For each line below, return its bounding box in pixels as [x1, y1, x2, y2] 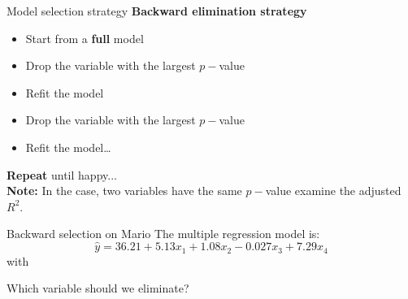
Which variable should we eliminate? [7, 279, 189, 297]
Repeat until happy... [7, 166, 117, 183]
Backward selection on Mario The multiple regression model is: [7, 225, 320, 242]
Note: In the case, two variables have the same [7, 182, 242, 199]
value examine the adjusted [265, 182, 401, 199]
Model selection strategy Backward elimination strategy [7, 2, 307, 19]
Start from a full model [25, 29, 144, 46]
